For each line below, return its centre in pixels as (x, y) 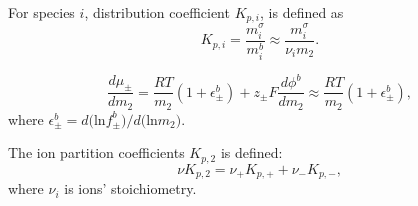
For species (41, 12)
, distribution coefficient (157, 12)
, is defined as (302, 12)
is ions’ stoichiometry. (130, 188)
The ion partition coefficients (96, 152)
